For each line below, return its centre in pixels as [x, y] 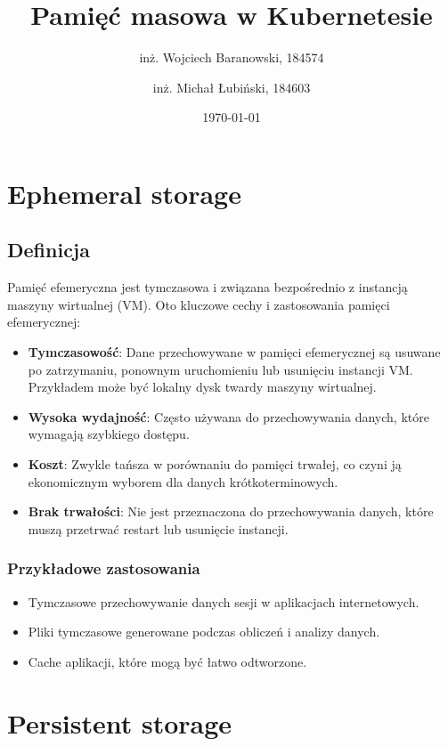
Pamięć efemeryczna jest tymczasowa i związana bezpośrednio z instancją [208, 287]
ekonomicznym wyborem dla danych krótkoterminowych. [183, 481]
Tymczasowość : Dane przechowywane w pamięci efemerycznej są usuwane [234, 352]
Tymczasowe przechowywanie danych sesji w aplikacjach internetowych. [224, 601]
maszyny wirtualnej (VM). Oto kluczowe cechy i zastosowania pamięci [199, 304]
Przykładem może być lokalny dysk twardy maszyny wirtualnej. [202, 387]
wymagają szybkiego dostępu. [109, 434]
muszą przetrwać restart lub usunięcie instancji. [158, 528]
